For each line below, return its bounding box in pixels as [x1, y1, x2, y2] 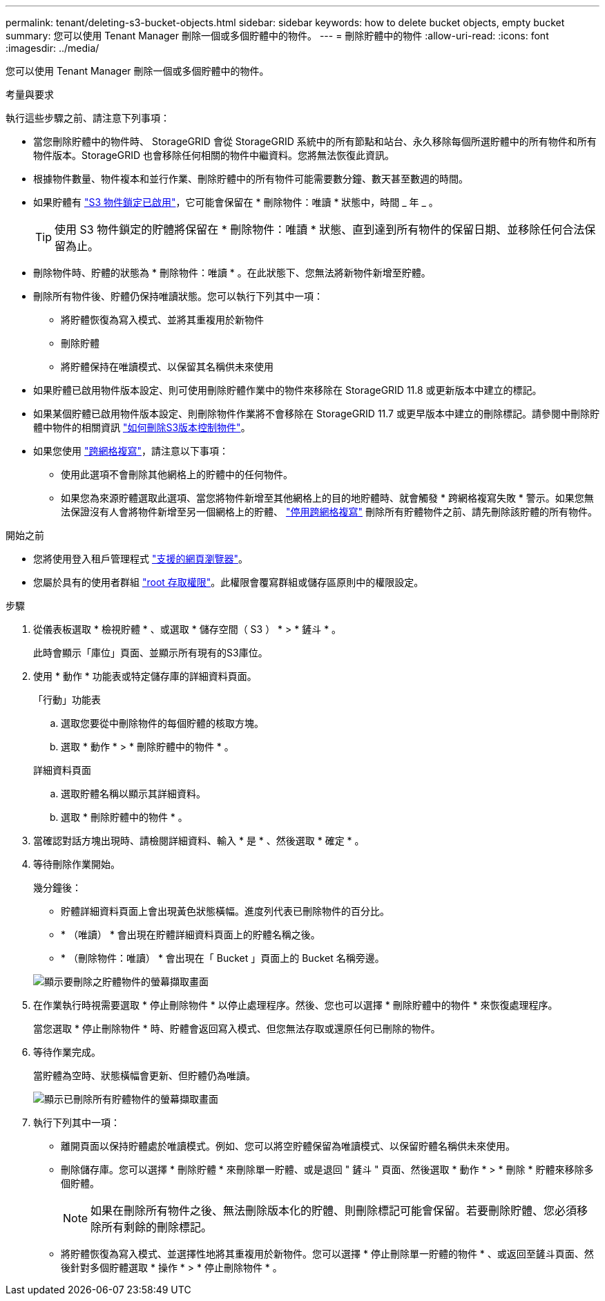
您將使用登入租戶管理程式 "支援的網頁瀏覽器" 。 [33, 553, 248, 564]
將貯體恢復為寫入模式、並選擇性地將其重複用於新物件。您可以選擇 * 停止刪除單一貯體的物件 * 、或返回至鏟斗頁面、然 [61, 1248, 594, 1260]
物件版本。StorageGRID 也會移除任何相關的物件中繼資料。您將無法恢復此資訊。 [33, 149, 394, 161]
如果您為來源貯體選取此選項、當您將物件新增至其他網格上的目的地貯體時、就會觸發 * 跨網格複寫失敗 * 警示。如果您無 [61, 492, 594, 504]
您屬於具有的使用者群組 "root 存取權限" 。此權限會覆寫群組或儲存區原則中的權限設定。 [33, 576, 424, 588]
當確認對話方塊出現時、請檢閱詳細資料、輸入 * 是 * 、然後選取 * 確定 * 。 [33, 835, 365, 846]
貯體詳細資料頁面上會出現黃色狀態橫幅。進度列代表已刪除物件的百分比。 [61, 905, 390, 917]
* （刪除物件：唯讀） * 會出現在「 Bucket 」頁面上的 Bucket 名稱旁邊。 [61, 952, 385, 964]
